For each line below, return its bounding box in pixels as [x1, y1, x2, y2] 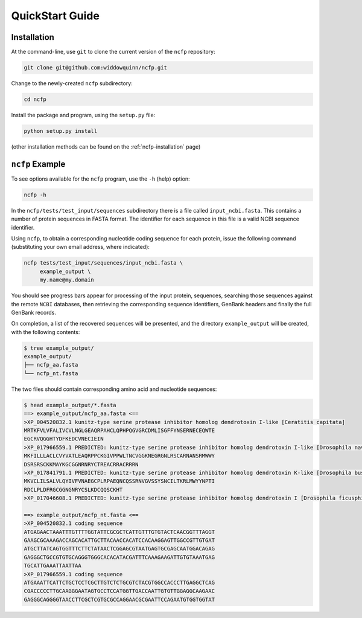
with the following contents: [11, 328, 80, 335]
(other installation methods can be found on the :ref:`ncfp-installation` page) [11, 143, 201, 150]
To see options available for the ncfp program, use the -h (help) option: [11, 175, 190, 182]
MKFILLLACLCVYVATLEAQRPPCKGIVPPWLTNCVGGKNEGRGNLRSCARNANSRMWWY [24, 452, 215, 459]
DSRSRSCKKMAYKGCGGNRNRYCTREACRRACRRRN [24, 461, 139, 468]
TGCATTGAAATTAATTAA [24, 562, 81, 569]
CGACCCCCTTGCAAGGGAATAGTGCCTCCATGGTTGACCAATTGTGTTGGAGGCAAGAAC [24, 588, 215, 594]
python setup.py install [24, 127, 98, 134]
